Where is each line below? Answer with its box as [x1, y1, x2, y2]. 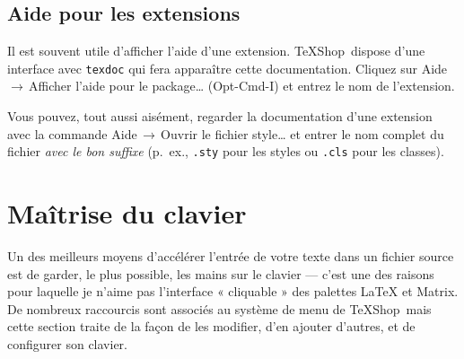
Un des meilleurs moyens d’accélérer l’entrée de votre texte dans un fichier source [7, 247, 454, 266]
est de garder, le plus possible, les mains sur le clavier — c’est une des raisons [7, 264, 434, 283]
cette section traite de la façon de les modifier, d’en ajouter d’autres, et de [7, 317, 416, 336]
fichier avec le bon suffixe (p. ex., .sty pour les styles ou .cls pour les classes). [7, 142, 444, 161]
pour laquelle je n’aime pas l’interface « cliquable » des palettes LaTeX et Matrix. [7, 282, 459, 301]
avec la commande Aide [7, 124, 137, 143]
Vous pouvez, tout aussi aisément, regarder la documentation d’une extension [7, 107, 433, 126]
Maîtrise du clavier [7, 195, 247, 232]
